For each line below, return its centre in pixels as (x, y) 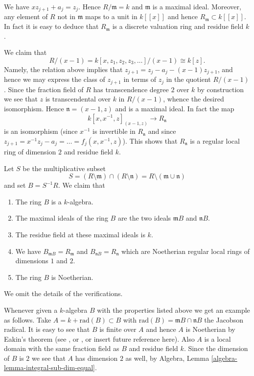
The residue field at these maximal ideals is (80, 234)
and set (15, 185)
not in (66, 16)
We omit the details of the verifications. (63, 293)
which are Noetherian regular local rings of (185, 251)
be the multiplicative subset (64, 168)
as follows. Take (28, 319)
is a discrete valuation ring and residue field (178, 26)
